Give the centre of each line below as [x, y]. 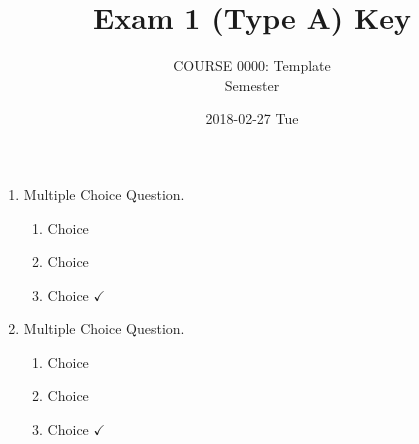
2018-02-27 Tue [252, 118]
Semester [252, 84]
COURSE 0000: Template [252, 65]
